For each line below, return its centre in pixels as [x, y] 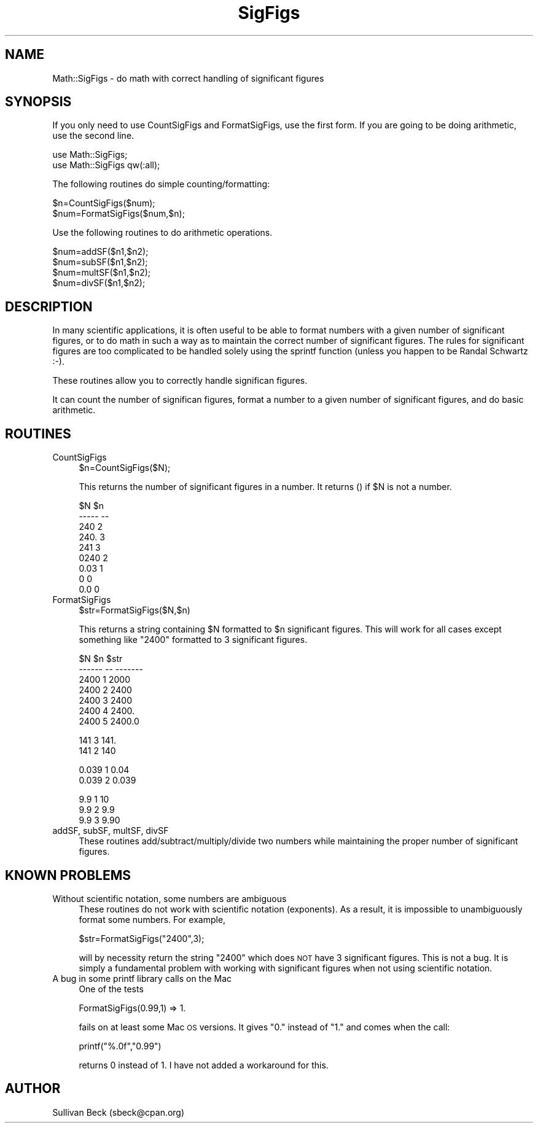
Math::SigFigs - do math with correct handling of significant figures [188, 78]
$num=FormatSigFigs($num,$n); [119, 214]
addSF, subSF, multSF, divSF [111, 831]
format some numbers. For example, [152, 919]
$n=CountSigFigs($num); [104, 203]
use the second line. [93, 136]
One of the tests [111, 989]
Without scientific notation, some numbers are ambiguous [170, 898]
